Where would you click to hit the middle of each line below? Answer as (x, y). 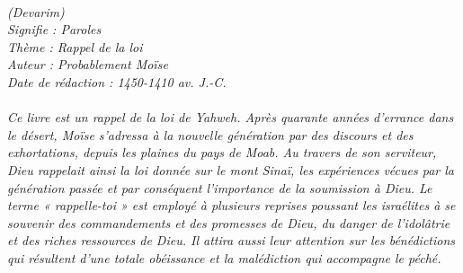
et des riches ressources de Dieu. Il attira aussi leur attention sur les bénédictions (231, 240)
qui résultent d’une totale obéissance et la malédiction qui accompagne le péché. (224, 257)
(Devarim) (36, 11)
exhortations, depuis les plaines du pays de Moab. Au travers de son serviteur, (222, 152)
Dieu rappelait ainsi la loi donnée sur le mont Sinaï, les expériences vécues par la (231, 169)
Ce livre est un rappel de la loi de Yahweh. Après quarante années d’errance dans (231, 117)
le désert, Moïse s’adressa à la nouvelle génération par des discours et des (210, 134)
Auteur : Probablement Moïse (88, 64)
